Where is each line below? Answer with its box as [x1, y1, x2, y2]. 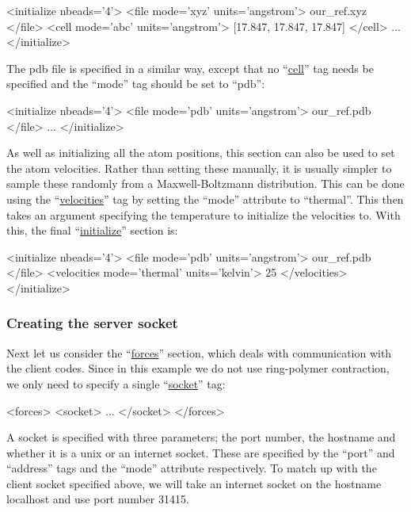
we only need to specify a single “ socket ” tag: [6, 375, 226, 392]
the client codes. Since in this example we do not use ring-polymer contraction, [6, 360, 390, 376]
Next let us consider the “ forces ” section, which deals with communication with [6, 344, 392, 361]
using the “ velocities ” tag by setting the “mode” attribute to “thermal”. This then [6, 190, 404, 207]
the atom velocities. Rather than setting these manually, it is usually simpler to [6, 159, 392, 176]
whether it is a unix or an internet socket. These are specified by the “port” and [6, 444, 395, 460]
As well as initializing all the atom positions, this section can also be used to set [6, 144, 395, 161]
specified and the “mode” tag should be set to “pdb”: [6, 75, 265, 92]
